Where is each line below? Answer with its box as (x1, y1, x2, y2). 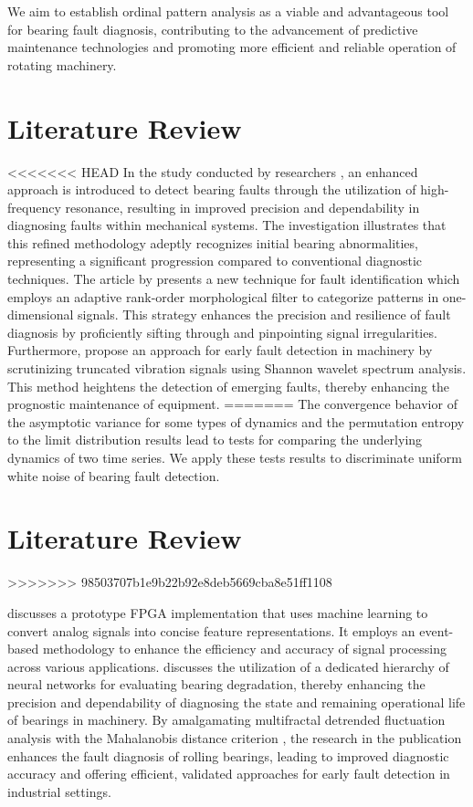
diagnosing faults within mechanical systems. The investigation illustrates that (7, 215, 447, 235)
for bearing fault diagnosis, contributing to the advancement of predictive (7, 19, 418, 38)
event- (419, 621, 454, 640)
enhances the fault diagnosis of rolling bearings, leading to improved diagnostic (7, 746, 449, 765)
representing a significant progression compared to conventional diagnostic (7, 251, 423, 270)
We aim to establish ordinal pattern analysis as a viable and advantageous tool (7, 2, 449, 20)
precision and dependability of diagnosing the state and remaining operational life (7, 692, 466, 711)
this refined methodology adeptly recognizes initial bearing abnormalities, (7, 233, 418, 252)
